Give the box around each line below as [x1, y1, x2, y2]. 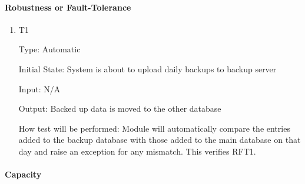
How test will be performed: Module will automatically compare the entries [18, 122, 290, 134]
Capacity [5, 168, 42, 180]
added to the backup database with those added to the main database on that [18, 133, 301, 146]
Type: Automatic [18, 43, 81, 55]
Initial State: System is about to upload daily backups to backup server [18, 62, 277, 75]
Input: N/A [18, 82, 61, 95]
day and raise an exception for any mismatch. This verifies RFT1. [18, 145, 256, 157]
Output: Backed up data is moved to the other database [18, 102, 221, 115]
